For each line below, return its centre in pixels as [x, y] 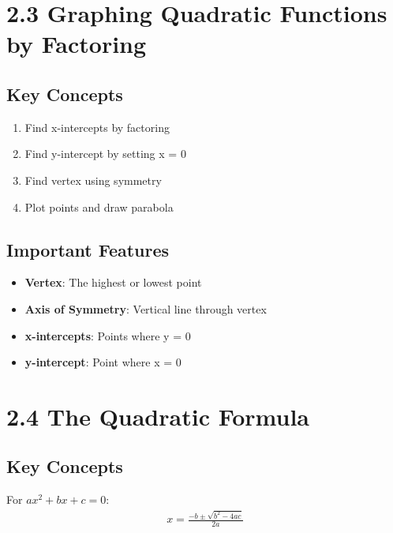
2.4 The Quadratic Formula [158, 416]
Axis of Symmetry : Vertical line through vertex [146, 308]
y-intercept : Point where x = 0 [103, 362]
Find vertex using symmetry [93, 180]
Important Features [88, 249]
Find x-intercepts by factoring [97, 127]
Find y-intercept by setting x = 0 [105, 154]
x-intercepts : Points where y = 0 [108, 335]
